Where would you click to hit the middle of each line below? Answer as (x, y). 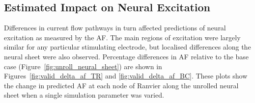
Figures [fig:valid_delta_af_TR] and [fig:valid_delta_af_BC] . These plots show (126, 76)
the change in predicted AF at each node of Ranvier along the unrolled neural (121, 85)
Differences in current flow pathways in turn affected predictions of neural (115, 28)
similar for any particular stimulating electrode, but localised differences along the (127, 47)
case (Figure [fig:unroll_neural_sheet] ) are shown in (83, 66)
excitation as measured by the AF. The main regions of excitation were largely (122, 37)
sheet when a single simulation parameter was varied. (84, 95)
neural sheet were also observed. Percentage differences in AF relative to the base (126, 56)
